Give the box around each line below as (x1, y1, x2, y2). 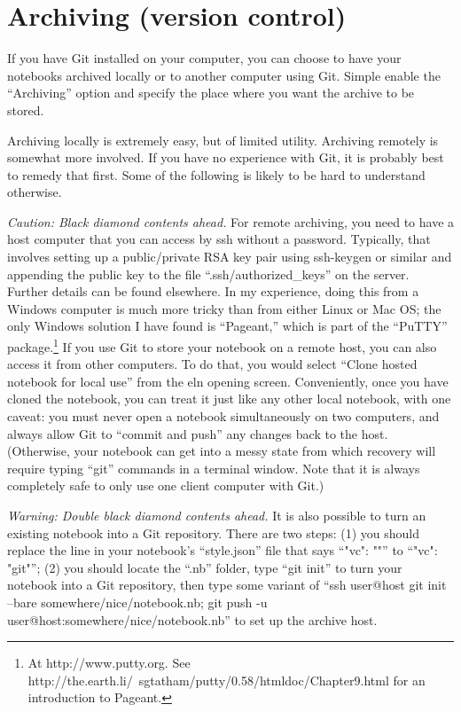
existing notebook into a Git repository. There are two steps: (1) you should (7, 523, 419, 542)
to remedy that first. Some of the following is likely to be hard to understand (7, 165, 426, 184)
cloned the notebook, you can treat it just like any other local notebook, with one (7, 389, 451, 408)
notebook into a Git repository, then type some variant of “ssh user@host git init (7, 575, 447, 594)
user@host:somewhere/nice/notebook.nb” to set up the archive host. (7, 610, 378, 629)
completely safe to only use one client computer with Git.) (7, 476, 324, 495)
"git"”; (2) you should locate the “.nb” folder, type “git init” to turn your (7, 558, 402, 576)
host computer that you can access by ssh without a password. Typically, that (7, 230, 431, 248)
